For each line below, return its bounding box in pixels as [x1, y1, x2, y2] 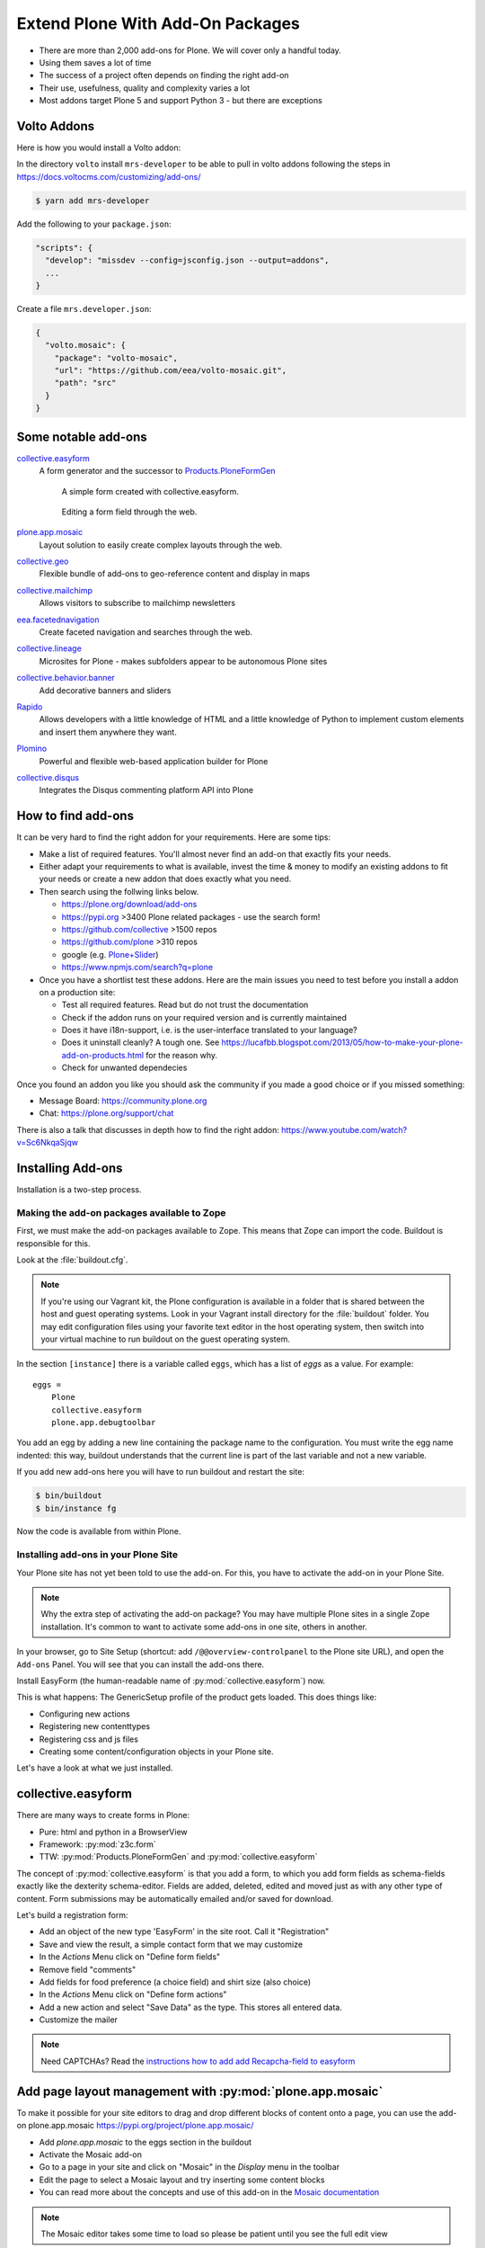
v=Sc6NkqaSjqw [16, 1137, 78, 1148]
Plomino [16, 743, 48, 754]
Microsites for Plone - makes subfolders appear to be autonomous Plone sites [39, 656, 328, 666]
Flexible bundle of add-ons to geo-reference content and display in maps [39, 568, 310, 579]
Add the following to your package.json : [16, 219, 172, 229]
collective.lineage [16, 643, 83, 654]
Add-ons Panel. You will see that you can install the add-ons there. [16, 1659, 265, 1670]
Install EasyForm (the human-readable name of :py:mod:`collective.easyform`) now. [16, 1675, 326, 1686]
